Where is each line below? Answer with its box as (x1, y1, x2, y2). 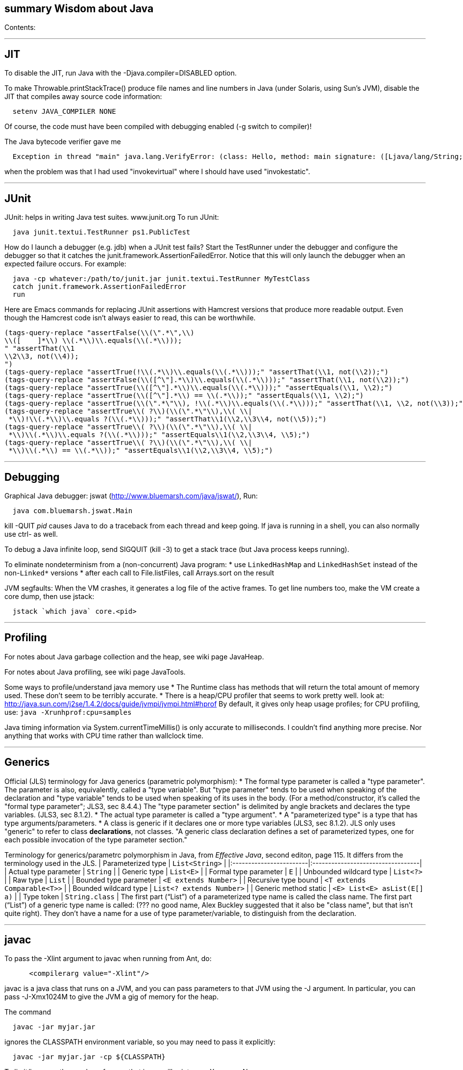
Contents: (4, 23, 36, 32)
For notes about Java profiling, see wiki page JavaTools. (4, 667, 186, 676)
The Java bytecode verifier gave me (4, 137, 121, 146)
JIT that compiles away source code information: (4, 92, 162, 101)
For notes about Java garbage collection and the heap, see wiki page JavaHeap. (4, 652, 264, 661)
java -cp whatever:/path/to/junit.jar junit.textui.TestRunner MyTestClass (12, 275, 310, 283)
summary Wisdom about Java (4, 2, 154, 15)
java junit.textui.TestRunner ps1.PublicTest (12, 228, 191, 236)
